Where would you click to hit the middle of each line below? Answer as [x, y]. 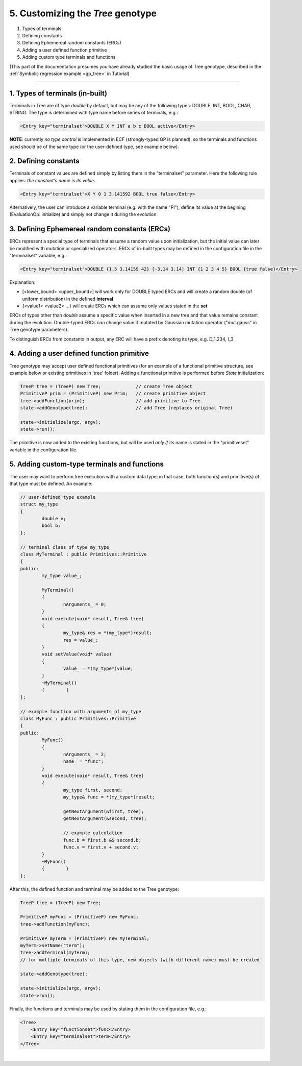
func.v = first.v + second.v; [101, 847]
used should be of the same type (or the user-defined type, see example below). [94, 147]
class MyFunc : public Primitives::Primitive [78, 718]
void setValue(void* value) [77, 654]
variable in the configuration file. [43, 450]
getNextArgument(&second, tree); [105, 819]
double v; [54, 519]
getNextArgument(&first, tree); [104, 811]
